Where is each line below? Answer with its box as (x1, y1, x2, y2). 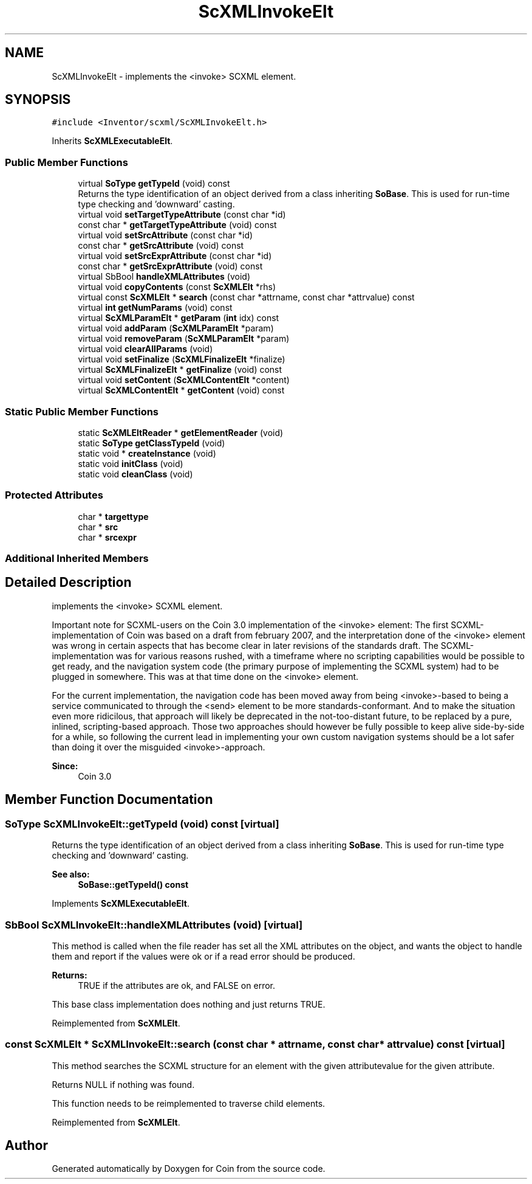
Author (5, 1138, 48, 1154)
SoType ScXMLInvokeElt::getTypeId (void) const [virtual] (5, 817, 279, 830)
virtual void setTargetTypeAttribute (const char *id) (78, 209, 286, 220)
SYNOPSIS (5, 92, 71, 108)
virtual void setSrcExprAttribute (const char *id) (78, 251, 272, 261)
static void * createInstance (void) (78, 448, 216, 459)
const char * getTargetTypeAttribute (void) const (78, 220, 277, 230)
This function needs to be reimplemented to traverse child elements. (52, 1098, 326, 1109)
